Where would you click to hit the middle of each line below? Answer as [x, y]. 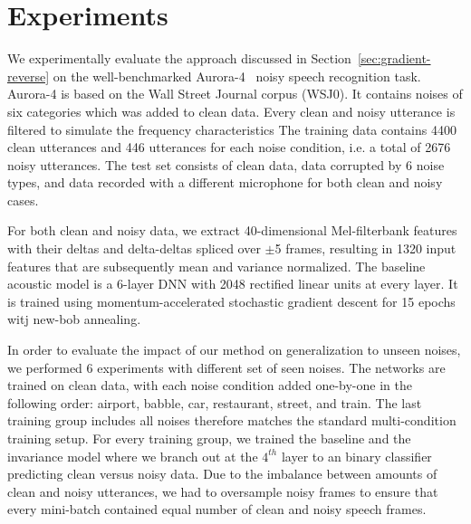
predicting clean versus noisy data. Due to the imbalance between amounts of [222, 474]
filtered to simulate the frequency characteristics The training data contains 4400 [232, 129]
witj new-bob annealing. [74, 319]
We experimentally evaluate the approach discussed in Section [179, 58]
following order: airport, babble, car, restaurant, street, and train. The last [215, 402]
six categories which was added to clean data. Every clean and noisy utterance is [231, 111]
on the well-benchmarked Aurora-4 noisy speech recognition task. [237, 76]
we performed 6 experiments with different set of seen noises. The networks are [226, 367]
